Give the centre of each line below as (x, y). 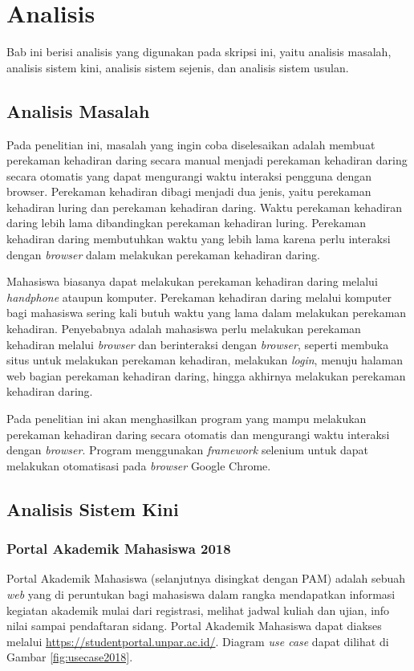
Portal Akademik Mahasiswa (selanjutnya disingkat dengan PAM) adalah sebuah (206, 578)
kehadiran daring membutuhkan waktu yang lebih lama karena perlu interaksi (199, 239)
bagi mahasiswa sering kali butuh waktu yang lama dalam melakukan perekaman (207, 313)
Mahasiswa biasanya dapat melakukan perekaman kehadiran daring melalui (192, 281)
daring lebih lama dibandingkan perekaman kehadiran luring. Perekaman (187, 223)
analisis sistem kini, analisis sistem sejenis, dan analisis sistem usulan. (178, 67)
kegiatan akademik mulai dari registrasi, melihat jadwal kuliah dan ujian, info (198, 610)
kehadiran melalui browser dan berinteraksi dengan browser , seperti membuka (198, 344)
